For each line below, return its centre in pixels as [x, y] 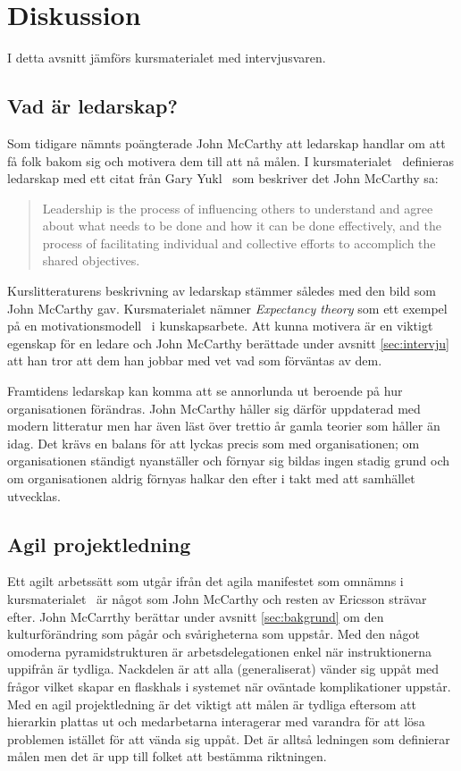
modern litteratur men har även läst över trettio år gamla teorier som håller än [224, 426]
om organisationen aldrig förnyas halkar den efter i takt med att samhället [211, 478]
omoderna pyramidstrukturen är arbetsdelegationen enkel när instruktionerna [220, 651]
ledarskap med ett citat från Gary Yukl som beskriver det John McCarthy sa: [223, 178]
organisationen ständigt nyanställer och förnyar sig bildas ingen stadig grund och [228, 461]
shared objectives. [91, 260]
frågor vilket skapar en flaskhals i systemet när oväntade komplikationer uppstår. [229, 686]
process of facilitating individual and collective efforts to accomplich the [239, 243]
